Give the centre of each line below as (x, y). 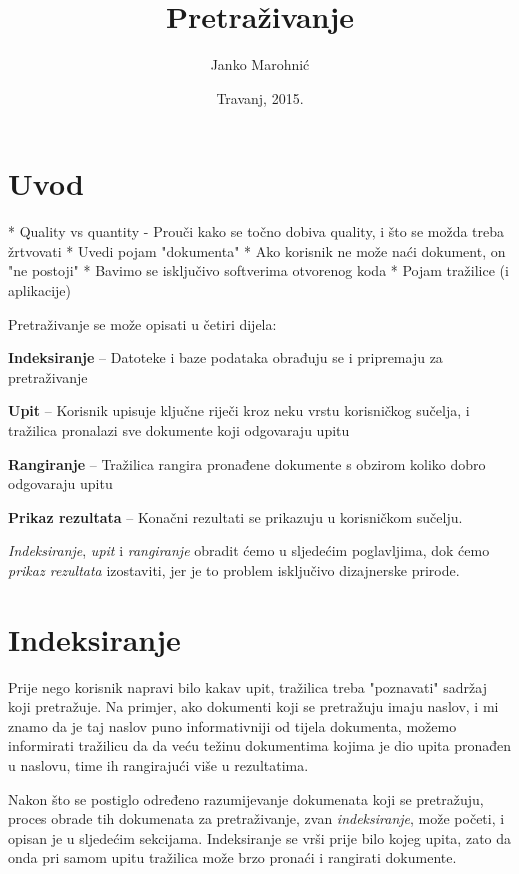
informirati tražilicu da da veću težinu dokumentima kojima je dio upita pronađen (260, 745)
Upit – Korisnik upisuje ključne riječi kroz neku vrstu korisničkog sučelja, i (239, 410)
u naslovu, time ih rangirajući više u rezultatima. (158, 765)
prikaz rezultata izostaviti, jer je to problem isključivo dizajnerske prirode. (234, 569)
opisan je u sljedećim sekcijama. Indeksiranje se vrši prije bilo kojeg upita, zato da (260, 837)
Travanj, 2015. (260, 97)
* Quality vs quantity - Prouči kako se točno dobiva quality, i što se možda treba (256, 231)
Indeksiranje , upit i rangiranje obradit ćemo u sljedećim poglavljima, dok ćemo (249, 550)
